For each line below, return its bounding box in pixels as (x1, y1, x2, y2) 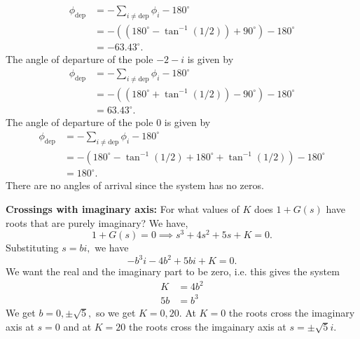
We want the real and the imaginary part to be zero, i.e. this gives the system (6, 264, 340, 279)
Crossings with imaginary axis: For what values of (6, 201, 240, 216)
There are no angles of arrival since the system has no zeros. (6, 178, 264, 193)
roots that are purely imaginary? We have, (6, 215, 188, 230)
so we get (95, 305, 136, 319)
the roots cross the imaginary (228, 305, 355, 319)
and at (63, 319, 92, 333)
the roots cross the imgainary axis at (129, 319, 286, 333)
